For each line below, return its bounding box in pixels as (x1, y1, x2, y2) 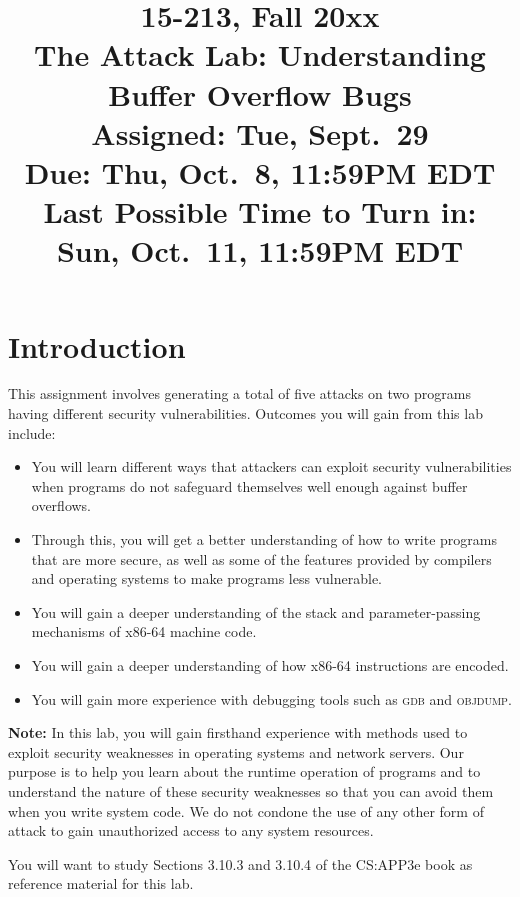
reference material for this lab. (8, 873, 194, 894)
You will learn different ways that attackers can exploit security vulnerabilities (31, 456, 512, 477)
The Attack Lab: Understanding (34, 34, 486, 75)
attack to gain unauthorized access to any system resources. (8, 820, 374, 841)
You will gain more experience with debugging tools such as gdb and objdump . (31, 688, 512, 709)
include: (8, 422, 56, 443)
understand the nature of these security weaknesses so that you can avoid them (8, 780, 494, 801)
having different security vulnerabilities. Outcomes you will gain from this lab (8, 403, 483, 424)
